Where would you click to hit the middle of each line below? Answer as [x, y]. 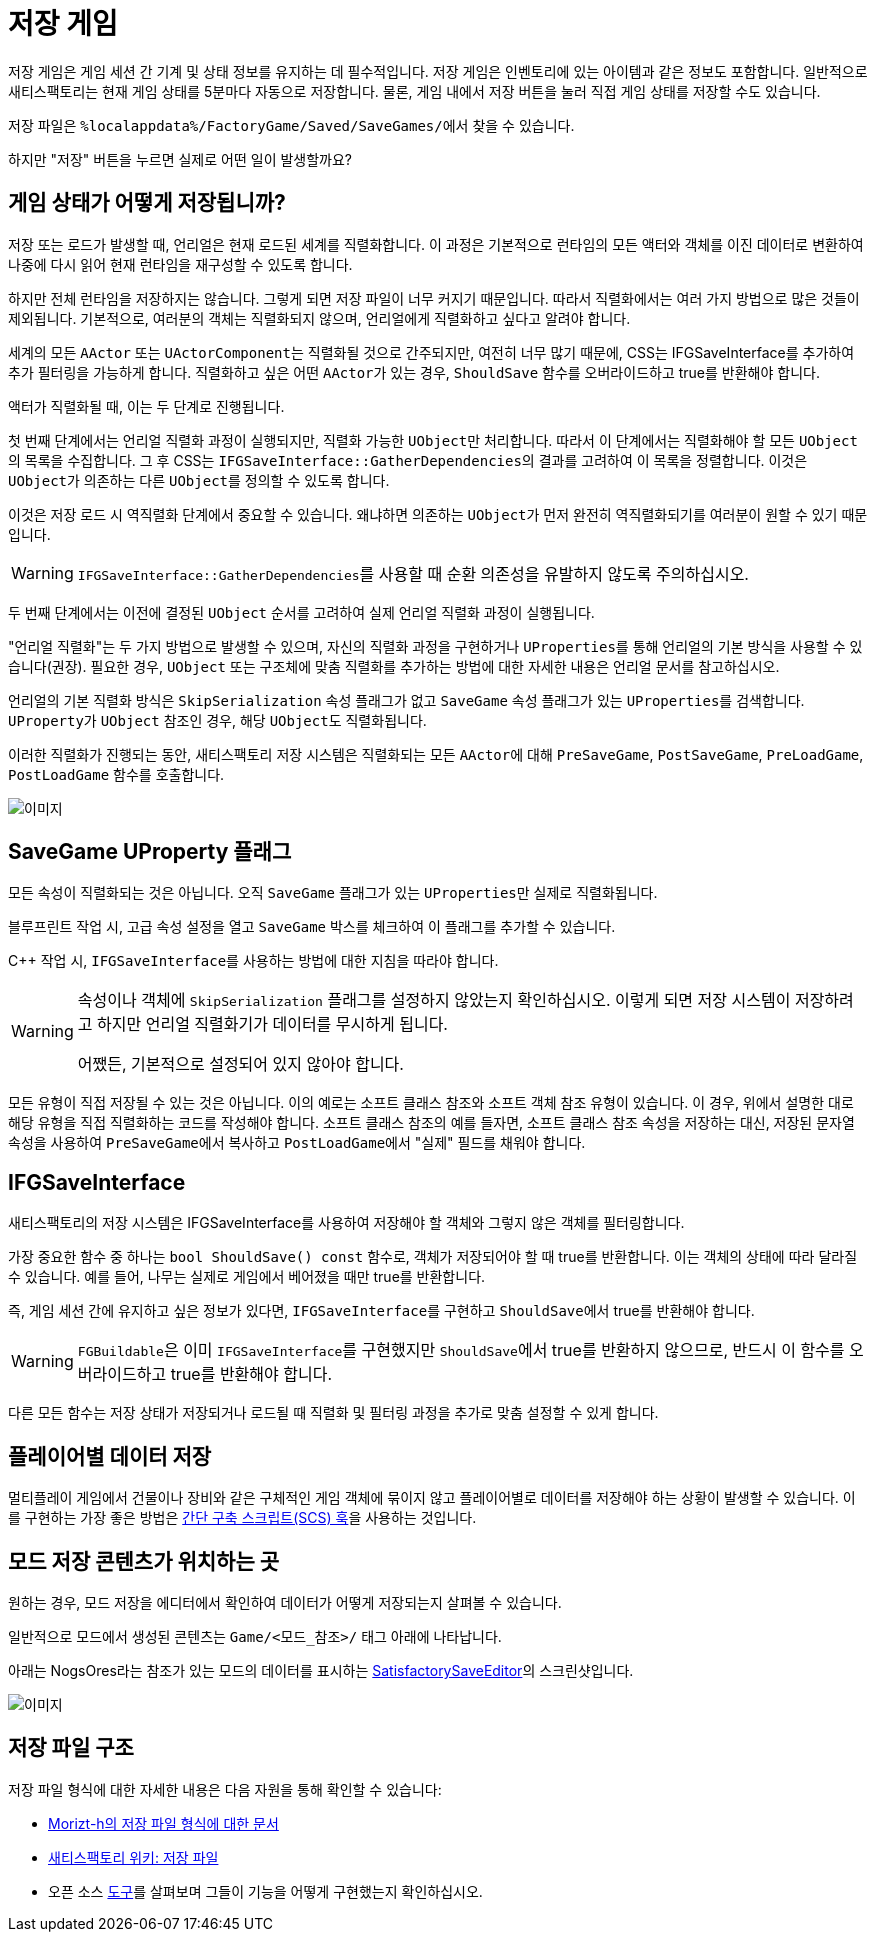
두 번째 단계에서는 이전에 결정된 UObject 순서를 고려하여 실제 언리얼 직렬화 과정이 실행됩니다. [301, 612]
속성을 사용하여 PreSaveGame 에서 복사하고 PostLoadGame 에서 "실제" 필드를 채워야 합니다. [297, 1143]
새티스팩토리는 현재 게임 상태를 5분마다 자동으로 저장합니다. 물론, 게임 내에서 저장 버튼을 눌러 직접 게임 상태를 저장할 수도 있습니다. [414, 91]
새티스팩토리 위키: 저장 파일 [133, 1857]
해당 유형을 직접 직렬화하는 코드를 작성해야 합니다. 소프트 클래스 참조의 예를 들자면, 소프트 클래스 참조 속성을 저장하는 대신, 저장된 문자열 [431, 1123]
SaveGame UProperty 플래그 [150, 852]
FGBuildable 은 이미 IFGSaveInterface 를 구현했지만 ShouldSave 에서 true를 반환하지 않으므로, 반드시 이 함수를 [461, 1350]
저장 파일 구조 [71, 1748]
